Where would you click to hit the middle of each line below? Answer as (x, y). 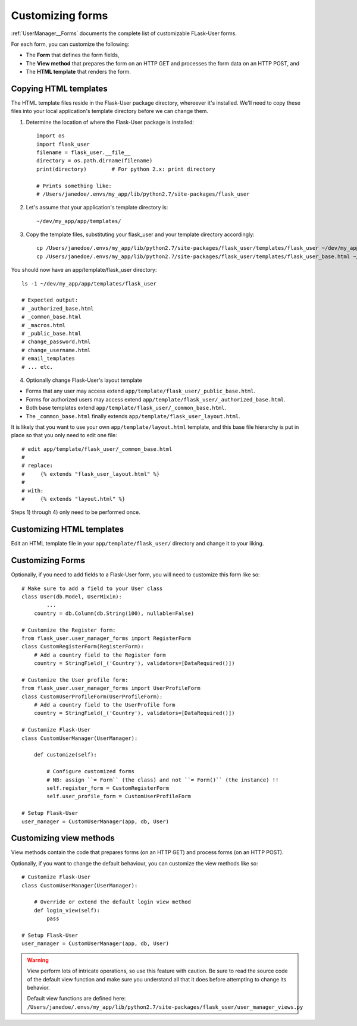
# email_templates (48, 359)
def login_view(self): (67, 910)
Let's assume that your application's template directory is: (97, 208)
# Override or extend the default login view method (112, 902)
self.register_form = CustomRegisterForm (108, 788)
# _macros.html (44, 325)
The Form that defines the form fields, (73, 55)
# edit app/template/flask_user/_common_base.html (97, 449)
